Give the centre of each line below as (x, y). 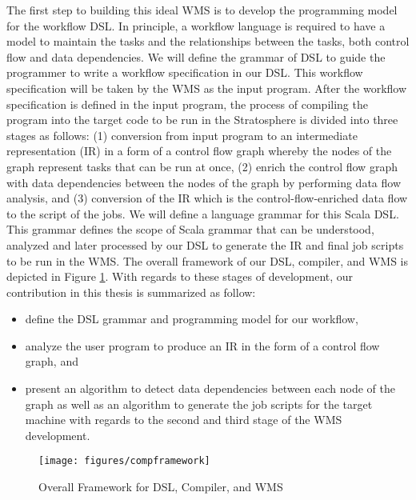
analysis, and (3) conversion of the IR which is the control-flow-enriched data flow (207, 198)
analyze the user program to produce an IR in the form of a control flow (202, 345)
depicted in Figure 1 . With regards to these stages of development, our (180, 276)
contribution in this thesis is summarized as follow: (131, 292)
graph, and (52, 361)
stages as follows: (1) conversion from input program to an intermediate (182, 135)
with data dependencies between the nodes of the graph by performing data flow (204, 182)
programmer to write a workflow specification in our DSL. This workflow (185, 72)
